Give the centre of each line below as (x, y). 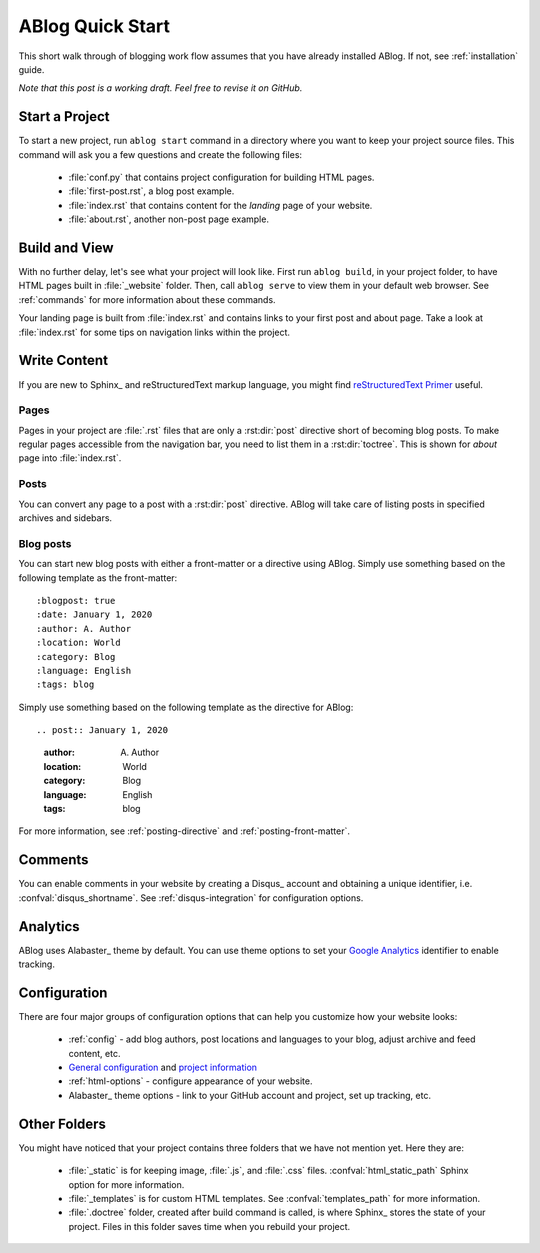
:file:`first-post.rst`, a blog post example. (151, 191)
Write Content (63, 360)
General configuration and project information (163, 1067)
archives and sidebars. (65, 518)
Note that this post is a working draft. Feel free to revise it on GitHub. (160, 88)
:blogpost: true (76, 600)
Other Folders (62, 1123)
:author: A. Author (84, 628)
